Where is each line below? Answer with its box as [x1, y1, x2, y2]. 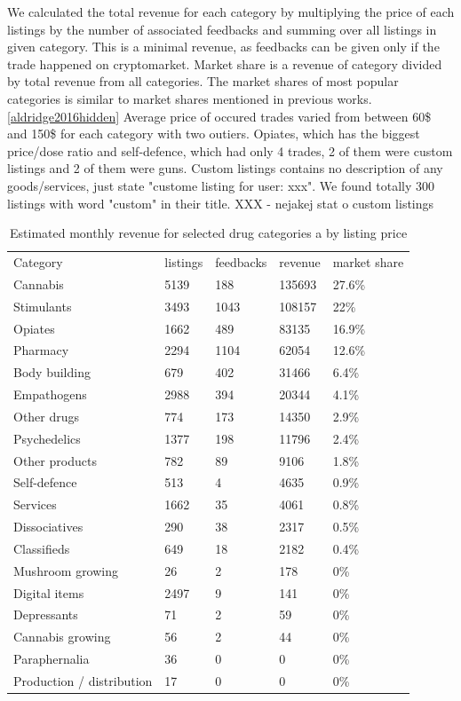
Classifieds [13, 539, 70, 557]
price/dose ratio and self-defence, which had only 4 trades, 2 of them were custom [7, 141, 453, 160]
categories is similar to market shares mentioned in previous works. [7, 89, 372, 107]
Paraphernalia [13, 650, 90, 668]
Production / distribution [13, 672, 153, 689]
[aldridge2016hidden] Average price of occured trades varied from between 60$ [7, 106, 432, 125]
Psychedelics [13, 429, 81, 447]
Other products [13, 451, 97, 469]
